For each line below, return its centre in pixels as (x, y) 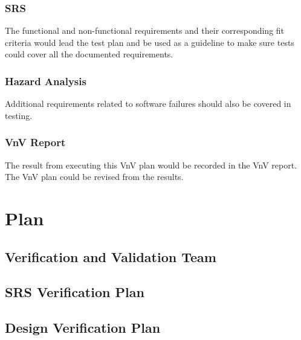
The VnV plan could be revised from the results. (94, 177)
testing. (19, 115)
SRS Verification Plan (75, 292)
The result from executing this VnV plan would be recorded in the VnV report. (151, 165)
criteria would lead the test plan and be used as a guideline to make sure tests (150, 42)
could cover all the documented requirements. (89, 54)
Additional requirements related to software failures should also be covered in (148, 104)
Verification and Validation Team (111, 256)
